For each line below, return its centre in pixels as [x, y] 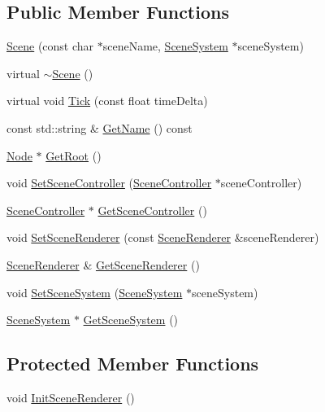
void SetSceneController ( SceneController [109, 183]
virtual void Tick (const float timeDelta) [107, 101]
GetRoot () [74, 155]
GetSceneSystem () [131, 320]
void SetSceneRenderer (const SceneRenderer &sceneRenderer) [163, 237]
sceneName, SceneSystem [165, 46]
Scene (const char [50, 46]
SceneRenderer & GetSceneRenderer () [103, 264]
